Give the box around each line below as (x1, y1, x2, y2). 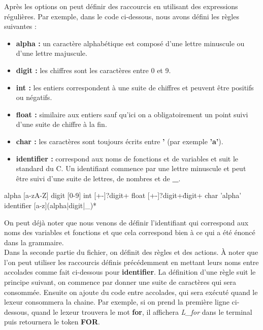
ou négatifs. (16, 92, 52, 103)
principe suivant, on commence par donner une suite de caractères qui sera (4, 277, 237, 287)
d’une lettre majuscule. (16, 48, 87, 58)
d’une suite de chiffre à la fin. (16, 119, 107, 129)
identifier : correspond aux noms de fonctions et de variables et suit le (16, 153, 239, 163)
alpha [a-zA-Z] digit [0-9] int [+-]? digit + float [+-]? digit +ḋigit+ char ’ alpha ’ (4, 190, 242, 201)
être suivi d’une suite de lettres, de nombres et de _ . (16, 173, 181, 183)
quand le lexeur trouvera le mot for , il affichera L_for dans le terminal (31, 306, 252, 317)
